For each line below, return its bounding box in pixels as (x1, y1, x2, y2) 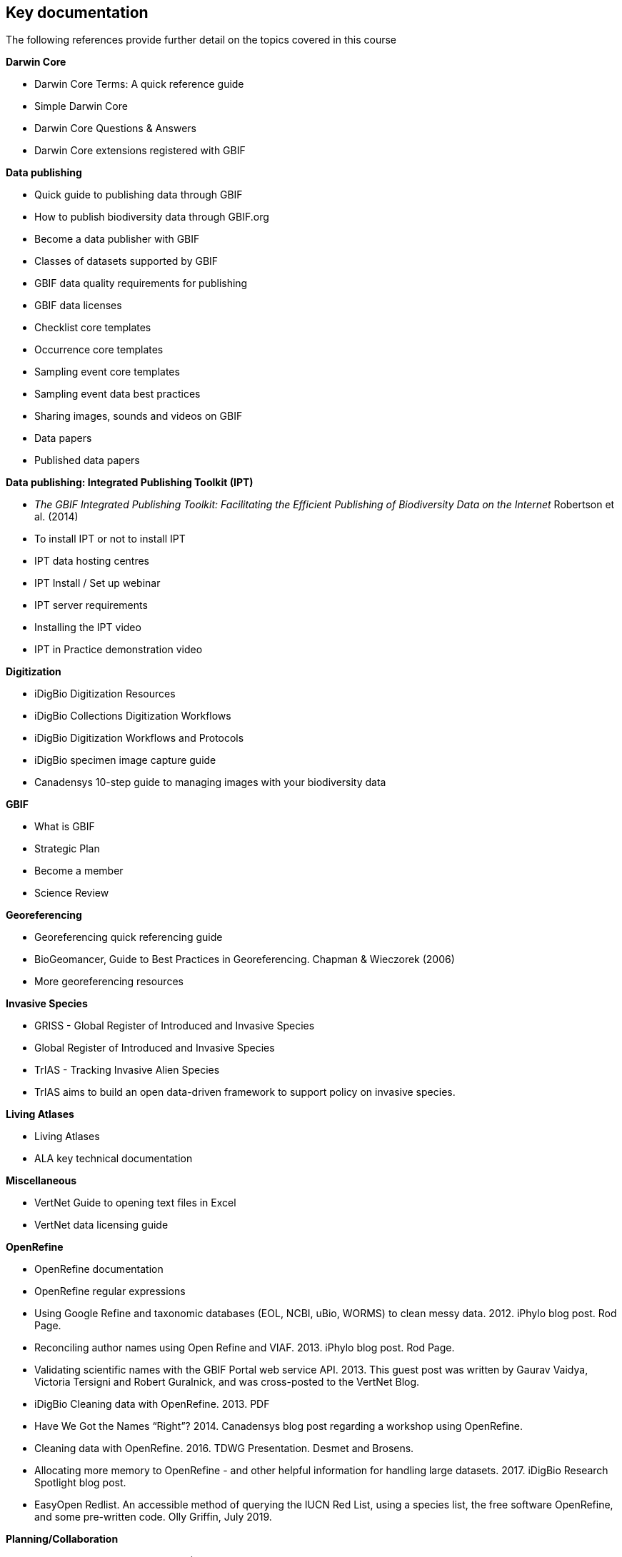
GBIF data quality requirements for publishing (34, 277, 248, 290)
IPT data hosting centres (34, 555, 149, 568)
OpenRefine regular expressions (34, 1285, 186, 1298)
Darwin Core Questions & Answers (34, 122, 196, 135)
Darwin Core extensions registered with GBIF (34, 144, 246, 157)
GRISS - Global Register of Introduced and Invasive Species (34, 1019, 315, 1032)
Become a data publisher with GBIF (34, 233, 200, 246)
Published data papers (34, 454, 140, 467)
